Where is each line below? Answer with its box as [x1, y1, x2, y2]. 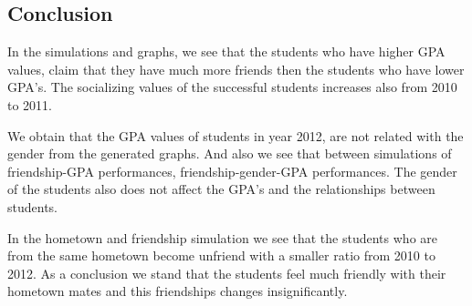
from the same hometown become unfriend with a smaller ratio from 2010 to [7, 246, 435, 265]
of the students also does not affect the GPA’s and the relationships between [7, 179, 435, 199]
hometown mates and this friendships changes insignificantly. [7, 281, 348, 301]
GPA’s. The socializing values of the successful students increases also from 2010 [7, 77, 457, 97]
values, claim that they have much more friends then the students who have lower [7, 59, 465, 78]
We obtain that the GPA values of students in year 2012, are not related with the [7, 126, 464, 145]
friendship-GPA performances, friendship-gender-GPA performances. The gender [7, 161, 457, 180]
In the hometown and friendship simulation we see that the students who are [7, 228, 438, 247]
